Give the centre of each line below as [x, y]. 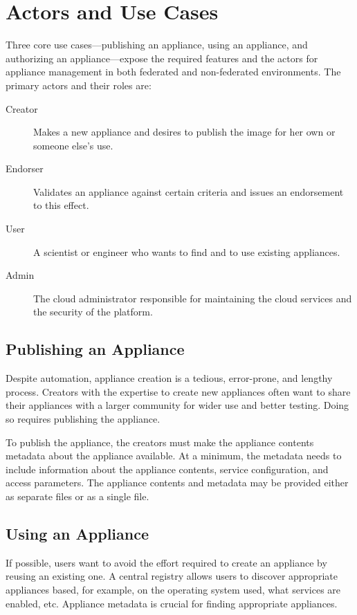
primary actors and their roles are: [79, 85]
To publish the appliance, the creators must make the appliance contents [160, 442]
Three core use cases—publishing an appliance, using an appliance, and [157, 45]
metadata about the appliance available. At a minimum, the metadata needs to [174, 456]
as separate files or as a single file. [77, 496]
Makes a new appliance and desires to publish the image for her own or [184, 132]
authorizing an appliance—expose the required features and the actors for [162, 58]
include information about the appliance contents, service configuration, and [167, 469]
